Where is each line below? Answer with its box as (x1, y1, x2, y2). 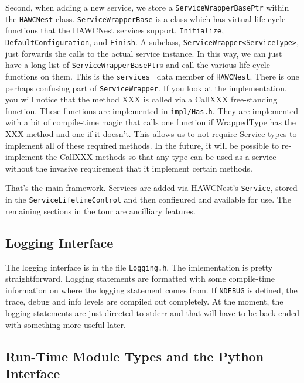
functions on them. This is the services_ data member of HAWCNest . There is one (5, 70, 299, 82)
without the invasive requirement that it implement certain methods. (5, 162, 252, 174)
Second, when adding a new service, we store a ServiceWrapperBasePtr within (5, 1, 289, 13)
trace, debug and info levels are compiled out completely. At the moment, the (5, 295, 283, 307)
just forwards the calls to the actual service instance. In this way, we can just (5, 47, 282, 59)
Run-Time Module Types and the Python (5, 347, 264, 365)
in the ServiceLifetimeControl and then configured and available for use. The (5, 193, 291, 206)
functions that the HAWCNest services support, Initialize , (5, 24, 224, 36)
